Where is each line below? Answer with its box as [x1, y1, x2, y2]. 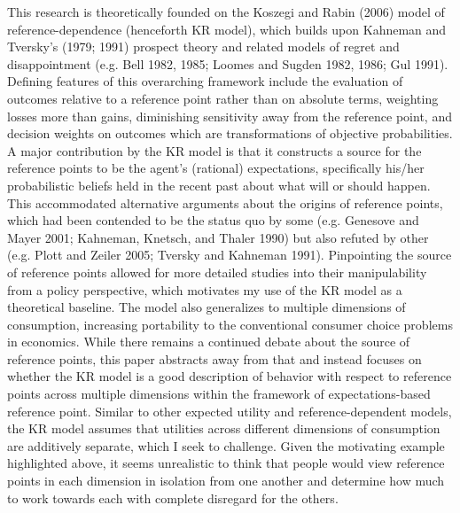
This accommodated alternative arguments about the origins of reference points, [7, 193, 443, 212]
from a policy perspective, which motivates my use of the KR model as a [7, 280, 402, 299]
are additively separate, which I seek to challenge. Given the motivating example [7, 436, 445, 455]
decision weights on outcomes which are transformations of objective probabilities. [7, 124, 453, 143]
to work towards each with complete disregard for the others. [7, 488, 339, 507]
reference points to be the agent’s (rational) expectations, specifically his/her [7, 159, 425, 177]
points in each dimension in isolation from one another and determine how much [7, 471, 445, 490]
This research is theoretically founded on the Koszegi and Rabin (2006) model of [7, 3, 445, 20]
